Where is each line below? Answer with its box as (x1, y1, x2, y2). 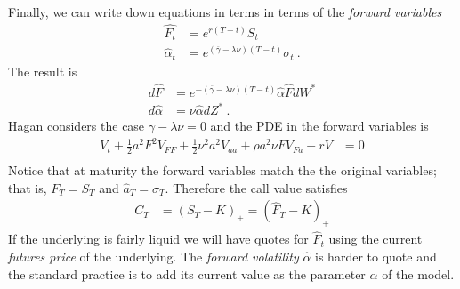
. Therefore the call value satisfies (165, 178, 348, 197)
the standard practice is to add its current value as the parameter (8, 264, 366, 283)
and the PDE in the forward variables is (210, 116, 429, 135)
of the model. (382, 264, 455, 283)
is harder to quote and (315, 246, 437, 265)
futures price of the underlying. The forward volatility (8, 246, 299, 265)
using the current (328, 229, 423, 248)
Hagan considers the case (8, 116, 145, 135)
